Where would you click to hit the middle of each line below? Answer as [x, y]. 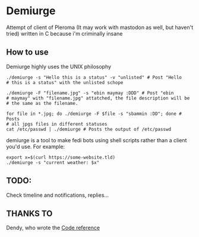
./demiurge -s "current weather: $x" [53, 162]
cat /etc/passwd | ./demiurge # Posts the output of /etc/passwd [89, 129]
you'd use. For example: [36, 146]
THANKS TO [29, 214]
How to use [27, 52]
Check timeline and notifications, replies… [57, 195]
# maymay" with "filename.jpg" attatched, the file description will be [98, 98]
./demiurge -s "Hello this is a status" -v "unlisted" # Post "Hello [94, 77]
